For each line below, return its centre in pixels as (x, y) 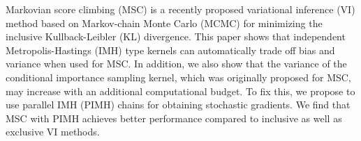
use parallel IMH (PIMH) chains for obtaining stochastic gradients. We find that (178, 105)
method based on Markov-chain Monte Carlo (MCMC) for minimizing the (164, 23)
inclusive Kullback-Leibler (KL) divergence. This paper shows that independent (176, 36)
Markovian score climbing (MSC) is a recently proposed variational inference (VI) (180, 9)
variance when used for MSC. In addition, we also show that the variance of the (176, 64)
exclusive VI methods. (53, 132)
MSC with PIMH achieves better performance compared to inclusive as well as (174, 118)
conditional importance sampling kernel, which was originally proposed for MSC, (178, 77)
